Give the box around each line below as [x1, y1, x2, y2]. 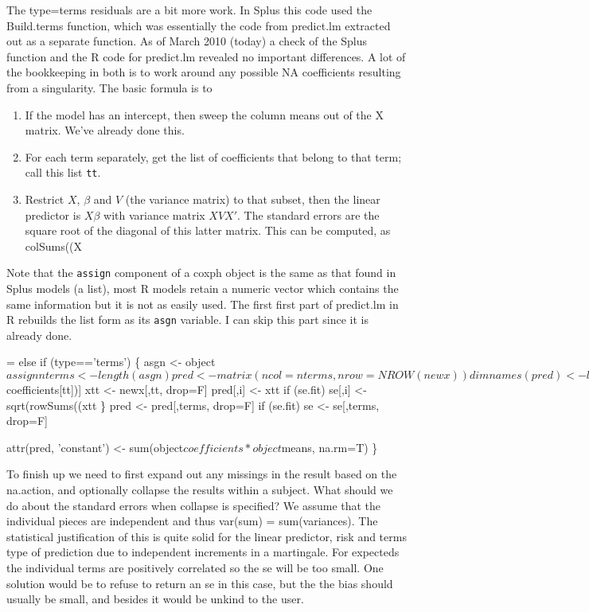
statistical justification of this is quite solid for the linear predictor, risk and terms [6, 528, 407, 544]
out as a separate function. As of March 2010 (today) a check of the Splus [6, 33, 368, 49]
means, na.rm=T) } [281, 439, 378, 455]
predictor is [25, 206, 81, 223]
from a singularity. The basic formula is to [6, 79, 213, 96]
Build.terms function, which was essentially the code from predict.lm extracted [6, 17, 391, 33]
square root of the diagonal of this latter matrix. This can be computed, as [25, 222, 391, 239]
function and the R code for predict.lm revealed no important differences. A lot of [6, 48, 406, 64]
